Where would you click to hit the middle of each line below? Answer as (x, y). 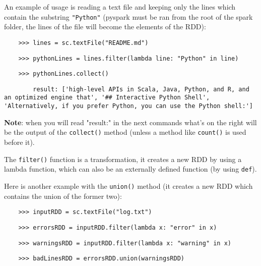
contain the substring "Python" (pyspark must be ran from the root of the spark (128, 16)
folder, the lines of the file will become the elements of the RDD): (105, 26)
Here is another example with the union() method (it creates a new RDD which (128, 185)
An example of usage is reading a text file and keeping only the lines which (120, 7)
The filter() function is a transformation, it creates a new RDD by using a (123, 159)
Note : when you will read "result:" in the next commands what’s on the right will (130, 122)
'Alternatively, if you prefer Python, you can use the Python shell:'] (128, 106)
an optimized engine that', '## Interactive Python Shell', (107, 98)
